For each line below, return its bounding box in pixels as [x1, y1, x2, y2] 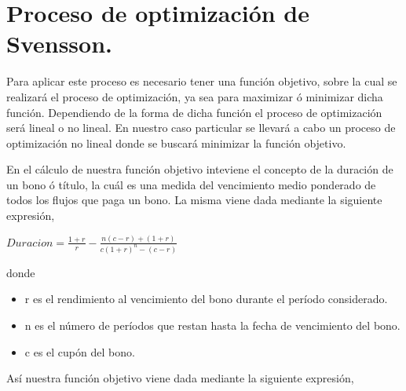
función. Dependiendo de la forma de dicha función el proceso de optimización [6, 104, 382, 120]
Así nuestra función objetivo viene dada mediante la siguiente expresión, [6, 370, 354, 386]
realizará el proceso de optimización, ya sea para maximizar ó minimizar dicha [6, 88, 383, 104]
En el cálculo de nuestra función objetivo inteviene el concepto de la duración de [6, 161, 393, 177]
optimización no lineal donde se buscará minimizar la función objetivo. [6, 134, 346, 151]
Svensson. [6, 27, 112, 60]
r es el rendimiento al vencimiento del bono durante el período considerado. [24, 291, 388, 307]
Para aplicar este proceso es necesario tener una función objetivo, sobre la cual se [6, 73, 397, 90]
